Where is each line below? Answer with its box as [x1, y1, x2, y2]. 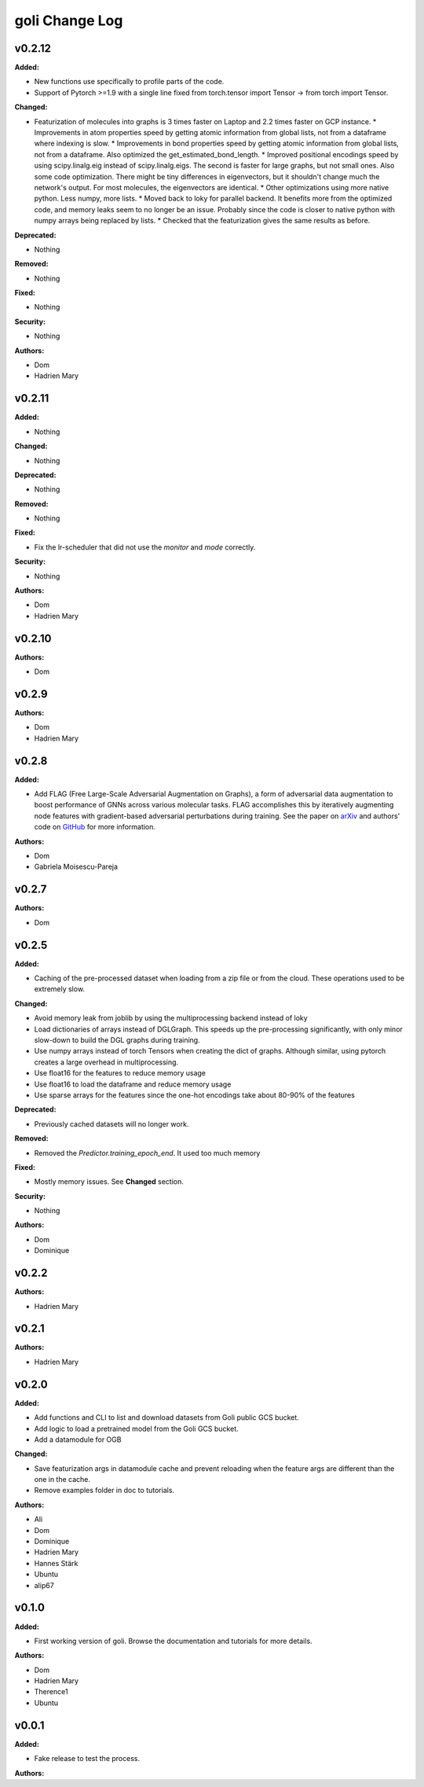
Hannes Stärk [34, 1558, 79, 1568]
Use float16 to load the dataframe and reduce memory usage [34, 1079, 232, 1089]
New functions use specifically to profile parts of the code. [34, 77, 225, 86]
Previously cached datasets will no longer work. [34, 1119, 189, 1128]
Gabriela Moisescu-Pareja [34, 862, 118, 872]
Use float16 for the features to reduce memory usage [34, 1068, 206, 1078]
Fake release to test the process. [34, 1754, 141, 1763]
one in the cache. [34, 1475, 90, 1484]
